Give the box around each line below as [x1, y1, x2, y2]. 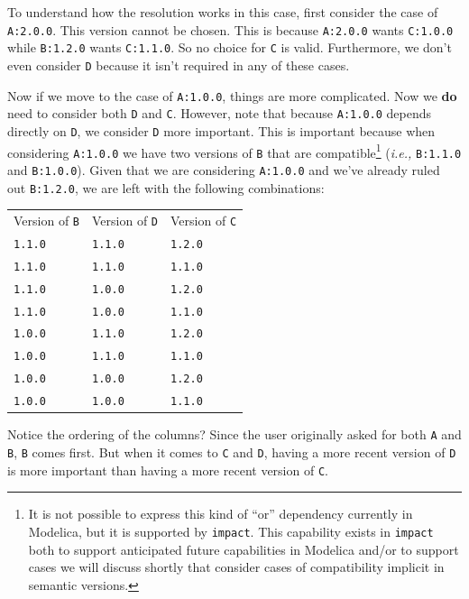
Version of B [14, 210, 80, 229]
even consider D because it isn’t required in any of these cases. [7, 55, 350, 74]
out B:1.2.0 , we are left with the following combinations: [7, 178, 325, 197]
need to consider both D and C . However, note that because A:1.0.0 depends [7, 104, 432, 123]
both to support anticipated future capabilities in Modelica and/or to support [28, 539, 459, 558]
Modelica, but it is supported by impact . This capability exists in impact [28, 521, 434, 540]
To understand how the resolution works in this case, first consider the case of [7, 3, 438, 21]
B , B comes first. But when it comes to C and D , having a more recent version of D [7, 442, 456, 461]
